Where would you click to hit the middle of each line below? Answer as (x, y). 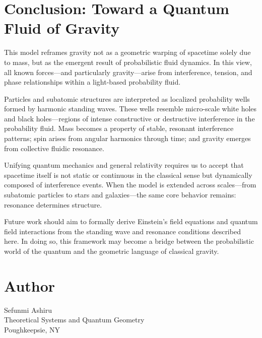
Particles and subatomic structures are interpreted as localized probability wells (127, 98)
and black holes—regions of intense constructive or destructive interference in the (129, 118)
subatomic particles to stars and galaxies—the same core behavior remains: (120, 195)
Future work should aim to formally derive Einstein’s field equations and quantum (131, 221)
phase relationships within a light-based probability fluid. (92, 82)
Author (30, 285)
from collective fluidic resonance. (54, 148)
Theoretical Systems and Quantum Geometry (74, 320)
